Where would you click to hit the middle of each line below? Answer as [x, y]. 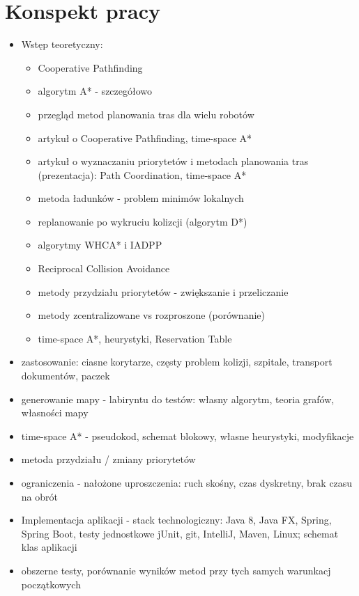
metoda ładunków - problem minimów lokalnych [141, 198]
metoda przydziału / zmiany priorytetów [108, 459]
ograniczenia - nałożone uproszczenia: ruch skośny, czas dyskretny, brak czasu [187, 483]
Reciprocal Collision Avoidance [104, 268]
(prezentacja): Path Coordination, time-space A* [142, 174]
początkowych [51, 584]
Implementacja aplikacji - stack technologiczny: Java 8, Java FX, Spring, [176, 520]
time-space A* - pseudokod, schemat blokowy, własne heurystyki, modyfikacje [188, 436]
